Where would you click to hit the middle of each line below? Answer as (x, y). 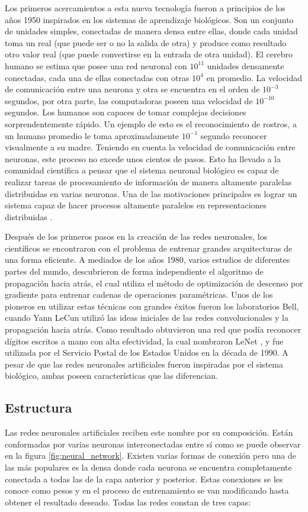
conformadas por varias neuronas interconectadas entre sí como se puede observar (153, 444)
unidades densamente (246, 65)
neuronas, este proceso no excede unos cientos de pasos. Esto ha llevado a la (143, 158)
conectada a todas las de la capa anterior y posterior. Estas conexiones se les (144, 479)
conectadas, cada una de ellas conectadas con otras (97, 77)
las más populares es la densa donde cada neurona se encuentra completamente (148, 467)
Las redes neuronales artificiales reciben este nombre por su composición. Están (149, 432)
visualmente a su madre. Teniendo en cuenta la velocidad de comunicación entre (150, 147)
